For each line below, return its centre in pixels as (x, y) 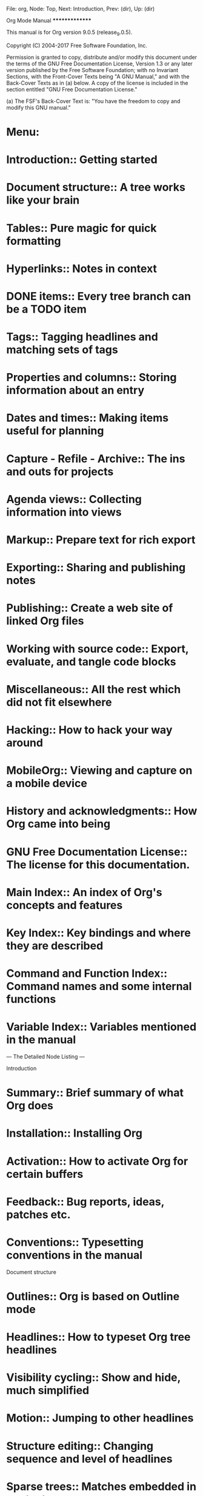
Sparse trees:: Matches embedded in (101, 1486)
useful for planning (55, 431)
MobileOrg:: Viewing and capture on (99, 770)
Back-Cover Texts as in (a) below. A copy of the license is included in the (97, 83)
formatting (34, 241)
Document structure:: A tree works (96, 188)
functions (31, 999)
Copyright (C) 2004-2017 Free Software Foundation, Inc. (77, 45)
